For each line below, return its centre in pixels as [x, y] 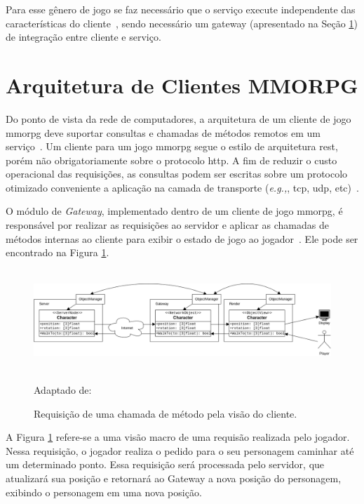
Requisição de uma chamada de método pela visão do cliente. [166, 413]
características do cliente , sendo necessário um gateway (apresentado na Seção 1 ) [182, 23]
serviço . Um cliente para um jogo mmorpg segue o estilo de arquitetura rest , [172, 146]
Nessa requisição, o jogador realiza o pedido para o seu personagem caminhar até [180, 450]
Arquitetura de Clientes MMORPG [182, 85]
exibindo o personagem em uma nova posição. [104, 492]
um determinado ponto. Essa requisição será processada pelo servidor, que [165, 464]
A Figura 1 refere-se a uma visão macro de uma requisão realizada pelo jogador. [178, 437]
